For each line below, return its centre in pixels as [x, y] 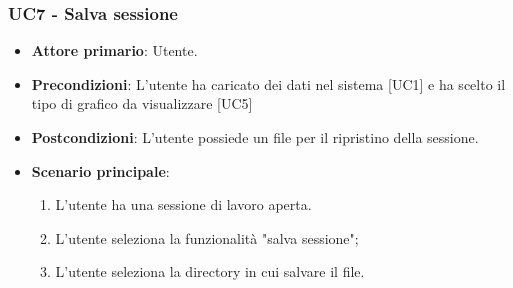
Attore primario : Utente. [114, 50]
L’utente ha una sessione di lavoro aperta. [183, 204]
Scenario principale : [100, 170]
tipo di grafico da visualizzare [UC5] [142, 103]
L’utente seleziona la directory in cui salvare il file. [210, 271]
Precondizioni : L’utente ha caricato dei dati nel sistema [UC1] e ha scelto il [268, 83]
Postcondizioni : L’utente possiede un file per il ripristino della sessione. [255, 137]
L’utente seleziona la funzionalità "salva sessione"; [207, 237]
